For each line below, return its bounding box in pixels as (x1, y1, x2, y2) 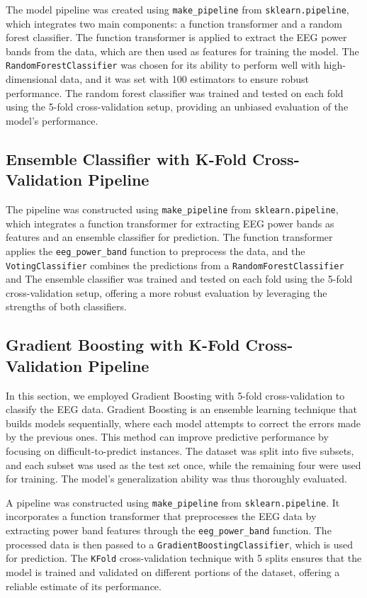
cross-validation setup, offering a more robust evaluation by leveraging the (6, 285, 327, 300)
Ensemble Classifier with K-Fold (6, 147, 247, 169)
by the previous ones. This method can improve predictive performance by (6, 429, 329, 444)
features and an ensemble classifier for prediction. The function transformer (6, 230, 333, 244)
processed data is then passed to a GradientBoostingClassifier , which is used (6, 536, 354, 551)
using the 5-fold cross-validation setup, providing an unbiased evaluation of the (6, 99, 349, 114)
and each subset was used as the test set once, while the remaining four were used (6, 457, 361, 472)
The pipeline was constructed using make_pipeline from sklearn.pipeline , (6, 202, 339, 217)
